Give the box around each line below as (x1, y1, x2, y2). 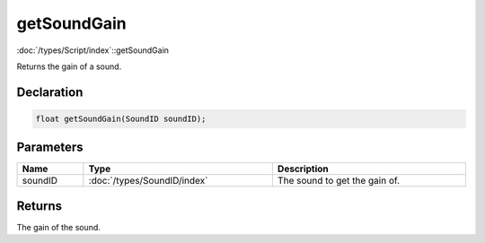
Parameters (16, 140, 84, 155)
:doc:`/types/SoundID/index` (88, 175, 208, 187)
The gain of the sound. (16, 221, 101, 232)
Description (277, 162, 330, 175)
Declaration (16, 84, 84, 100)
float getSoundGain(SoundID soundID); (35, 113, 207, 124)
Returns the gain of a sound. (16, 61, 122, 72)
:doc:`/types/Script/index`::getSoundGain (16, 45, 170, 56)
